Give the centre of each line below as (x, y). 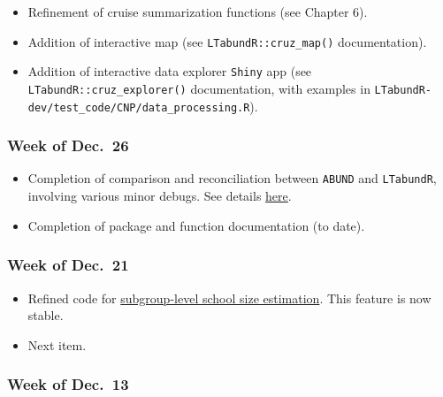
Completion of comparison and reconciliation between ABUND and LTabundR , (232, 178)
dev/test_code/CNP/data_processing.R (139, 107)
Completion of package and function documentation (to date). (196, 225)
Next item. (57, 344)
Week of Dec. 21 (68, 265)
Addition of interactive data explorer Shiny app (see (170, 71)
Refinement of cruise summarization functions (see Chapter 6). (198, 11)
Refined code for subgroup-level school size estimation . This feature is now (229, 298)
